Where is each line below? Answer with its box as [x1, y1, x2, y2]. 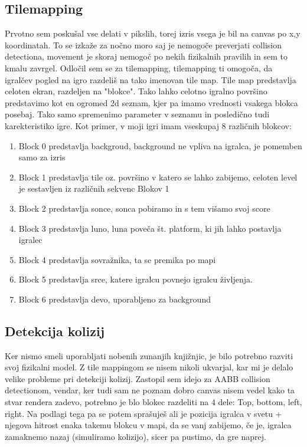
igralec [18, 234, 43, 246]
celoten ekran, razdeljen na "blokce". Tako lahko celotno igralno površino [5, 85, 267, 97]
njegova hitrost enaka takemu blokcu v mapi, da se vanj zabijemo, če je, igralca [5, 419, 292, 431]
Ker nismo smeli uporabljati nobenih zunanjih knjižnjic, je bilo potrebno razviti [5, 349, 293, 361]
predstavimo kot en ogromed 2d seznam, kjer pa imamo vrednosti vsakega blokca [5, 96, 298, 109]
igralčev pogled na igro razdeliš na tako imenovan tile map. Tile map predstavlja [5, 73, 296, 86]
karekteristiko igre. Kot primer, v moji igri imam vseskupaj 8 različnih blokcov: [5, 119, 292, 132]
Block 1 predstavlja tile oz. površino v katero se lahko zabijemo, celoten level [18, 170, 298, 183]
